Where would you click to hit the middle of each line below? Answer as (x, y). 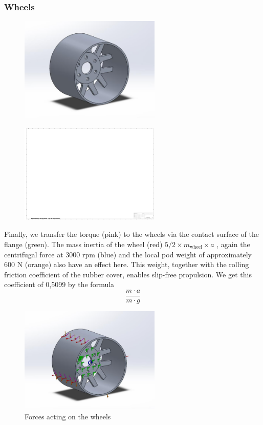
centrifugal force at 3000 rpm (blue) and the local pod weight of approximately (128, 254)
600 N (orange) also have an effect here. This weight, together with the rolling (127, 264)
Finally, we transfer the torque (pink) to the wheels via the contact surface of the (131, 234)
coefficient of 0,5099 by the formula (59, 284)
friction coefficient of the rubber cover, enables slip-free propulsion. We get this (128, 274)
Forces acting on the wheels (68, 416)
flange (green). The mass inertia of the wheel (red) (83, 244)
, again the (233, 244)
